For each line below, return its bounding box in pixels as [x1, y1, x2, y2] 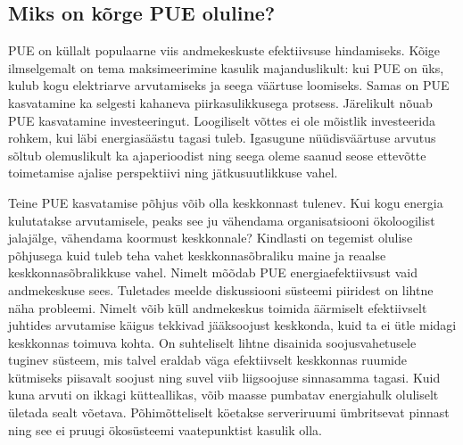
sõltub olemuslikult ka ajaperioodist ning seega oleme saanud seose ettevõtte [8, 145, 426, 164]
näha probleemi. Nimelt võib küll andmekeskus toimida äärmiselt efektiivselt [8, 298, 427, 317]
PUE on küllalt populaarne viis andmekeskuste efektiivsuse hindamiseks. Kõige [8, 41, 440, 60]
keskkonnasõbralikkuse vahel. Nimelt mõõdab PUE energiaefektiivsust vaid [8, 263, 418, 282]
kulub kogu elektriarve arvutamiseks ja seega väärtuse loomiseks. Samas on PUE [8, 76, 450, 95]
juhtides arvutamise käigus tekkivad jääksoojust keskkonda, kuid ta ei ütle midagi [8, 316, 457, 334]
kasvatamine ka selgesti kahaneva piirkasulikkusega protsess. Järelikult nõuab [8, 93, 433, 111]
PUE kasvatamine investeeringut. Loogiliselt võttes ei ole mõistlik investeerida [8, 111, 436, 129]
